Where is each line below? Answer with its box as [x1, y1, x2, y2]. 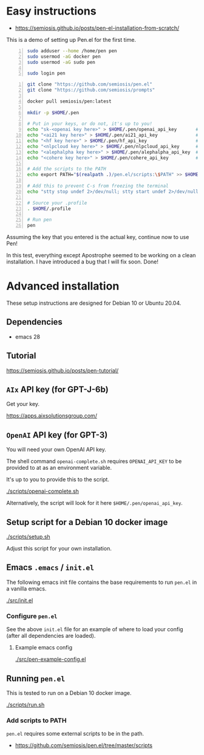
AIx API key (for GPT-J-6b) [6, 384, 109, 395]
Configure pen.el [6, 612, 58, 620]
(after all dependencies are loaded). [6, 632, 96, 640]
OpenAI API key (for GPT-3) [6, 430, 108, 440]
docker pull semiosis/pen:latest [27, 98, 112, 104]
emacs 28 [15, 333, 41, 340]
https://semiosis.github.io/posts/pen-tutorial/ [6, 367, 119, 374]
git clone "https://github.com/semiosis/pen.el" [27, 81, 153, 87]
